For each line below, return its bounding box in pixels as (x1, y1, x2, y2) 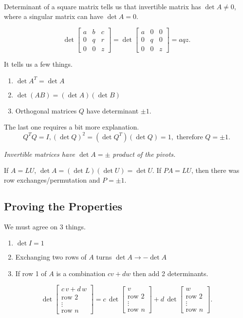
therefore (176, 133, 203, 141)
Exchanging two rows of (15, 252, 87, 262)
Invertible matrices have (4, 149, 75, 159)
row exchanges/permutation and (4, 174, 100, 185)
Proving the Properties (4, 198, 123, 213)
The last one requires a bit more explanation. (4, 122, 139, 132)
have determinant (86, 105, 139, 115)
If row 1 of (15, 268, 47, 278)
